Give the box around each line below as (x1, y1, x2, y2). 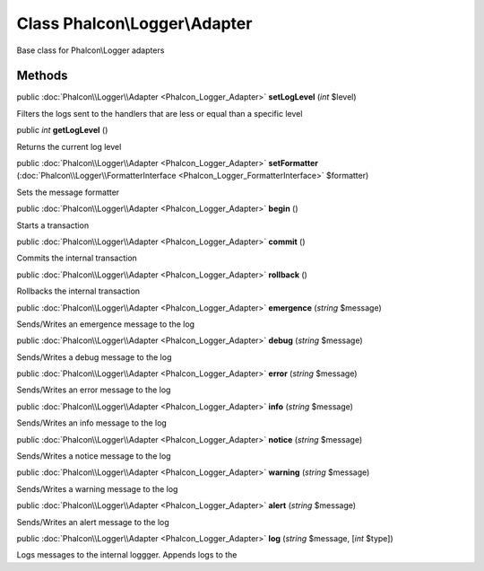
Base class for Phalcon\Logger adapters (16, 45, 165, 56)
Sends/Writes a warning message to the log (16, 483, 178, 494)
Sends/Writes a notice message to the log (16, 451, 171, 461)
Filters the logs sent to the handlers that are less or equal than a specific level (16, 108, 303, 119)
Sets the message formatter (16, 187, 120, 198)
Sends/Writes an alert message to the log (16, 516, 169, 527)
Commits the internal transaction (16, 252, 138, 264)
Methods (16, 68, 68, 83)
